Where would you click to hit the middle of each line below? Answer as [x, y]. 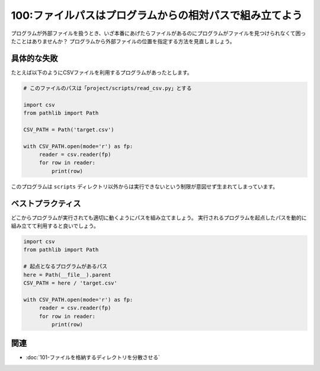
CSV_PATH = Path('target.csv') [69, 129]
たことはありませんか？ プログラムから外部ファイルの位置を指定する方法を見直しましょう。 [123, 41]
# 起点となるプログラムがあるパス [65, 266]
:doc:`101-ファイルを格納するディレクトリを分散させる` [93, 357]
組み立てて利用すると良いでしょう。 [55, 226]
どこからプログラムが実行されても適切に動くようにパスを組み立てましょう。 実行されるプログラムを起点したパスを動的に [159, 218]
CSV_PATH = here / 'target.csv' [71, 283]
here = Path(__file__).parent [67, 275]
